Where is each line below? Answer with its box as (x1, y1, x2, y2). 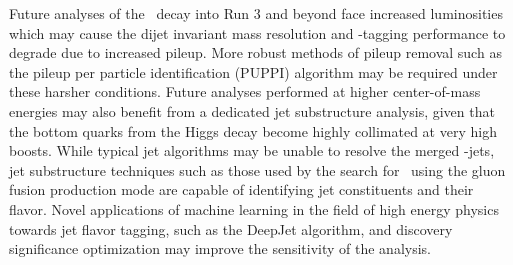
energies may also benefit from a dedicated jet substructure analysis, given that (9, 100, 495, 121)
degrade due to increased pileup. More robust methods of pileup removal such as (9, 42, 502, 63)
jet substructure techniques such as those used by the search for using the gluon (9, 159, 506, 180)
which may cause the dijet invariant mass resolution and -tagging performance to (9, 22, 506, 43)
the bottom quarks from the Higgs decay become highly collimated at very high (9, 120, 497, 141)
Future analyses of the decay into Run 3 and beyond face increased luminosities (9, 3, 503, 23)
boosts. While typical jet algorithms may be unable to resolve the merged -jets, (9, 140, 495, 161)
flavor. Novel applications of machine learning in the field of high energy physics (9, 198, 499, 219)
